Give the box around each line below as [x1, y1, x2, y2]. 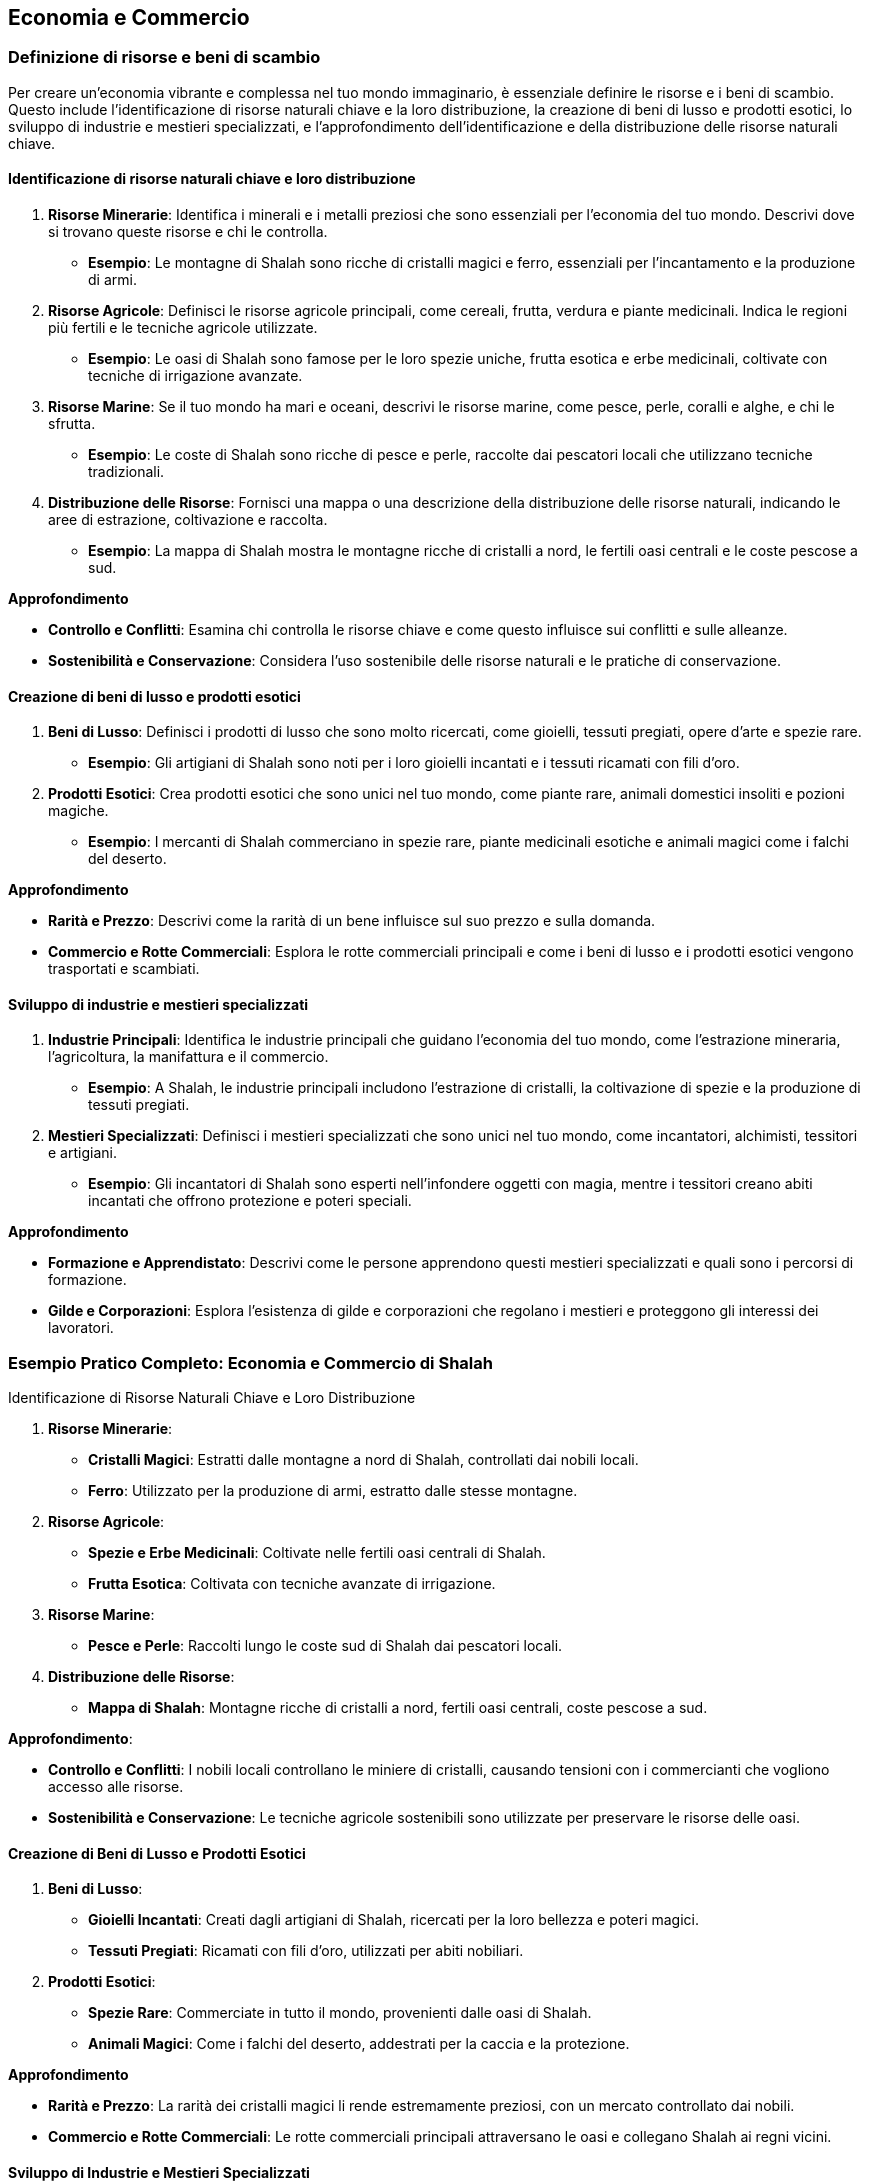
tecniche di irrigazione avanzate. [88, 367, 303, 385]
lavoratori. [48, 1319, 114, 1337]
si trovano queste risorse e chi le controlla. [48, 223, 328, 241]
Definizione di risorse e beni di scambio [8, 47, 321, 68]
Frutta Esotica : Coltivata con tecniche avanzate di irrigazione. [88, 1575, 496, 1593]
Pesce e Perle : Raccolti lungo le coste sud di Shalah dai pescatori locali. [88, 1637, 563, 1655]
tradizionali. [88, 463, 165, 481]
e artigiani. [48, 1144, 117, 1162]
